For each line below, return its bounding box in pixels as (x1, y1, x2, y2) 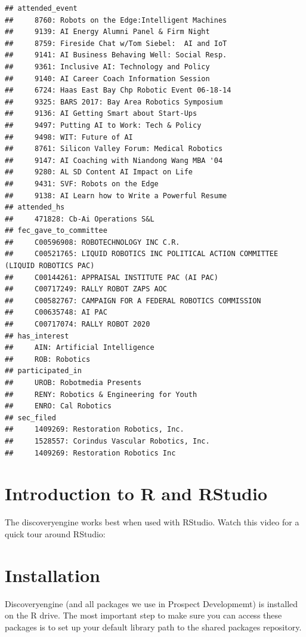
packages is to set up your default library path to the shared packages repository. (5, 620, 302, 633)
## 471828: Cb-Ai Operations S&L (5, 214, 154, 223)
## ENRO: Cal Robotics (5, 402, 112, 411)
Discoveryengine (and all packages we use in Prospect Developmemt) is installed (5, 597, 298, 610)
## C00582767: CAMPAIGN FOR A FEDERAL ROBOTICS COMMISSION (5, 296, 261, 305)
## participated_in (5, 367, 82, 376)
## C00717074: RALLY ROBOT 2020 (5, 320, 150, 329)
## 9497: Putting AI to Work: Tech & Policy (5, 121, 202, 130)
